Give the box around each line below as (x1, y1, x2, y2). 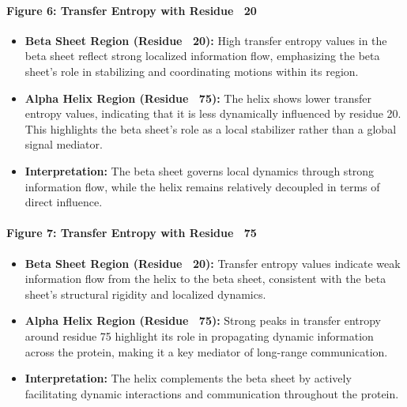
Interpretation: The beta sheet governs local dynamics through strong (24, 162, 375, 179)
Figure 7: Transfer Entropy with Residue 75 (6, 224, 257, 241)
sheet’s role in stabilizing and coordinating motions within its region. (24, 62, 359, 79)
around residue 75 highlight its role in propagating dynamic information (24, 327, 374, 344)
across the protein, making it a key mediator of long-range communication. (24, 343, 388, 360)
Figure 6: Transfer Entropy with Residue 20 (6, 2, 257, 18)
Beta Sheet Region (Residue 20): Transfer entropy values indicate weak (24, 254, 401, 271)
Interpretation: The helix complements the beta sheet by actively (24, 370, 352, 386)
